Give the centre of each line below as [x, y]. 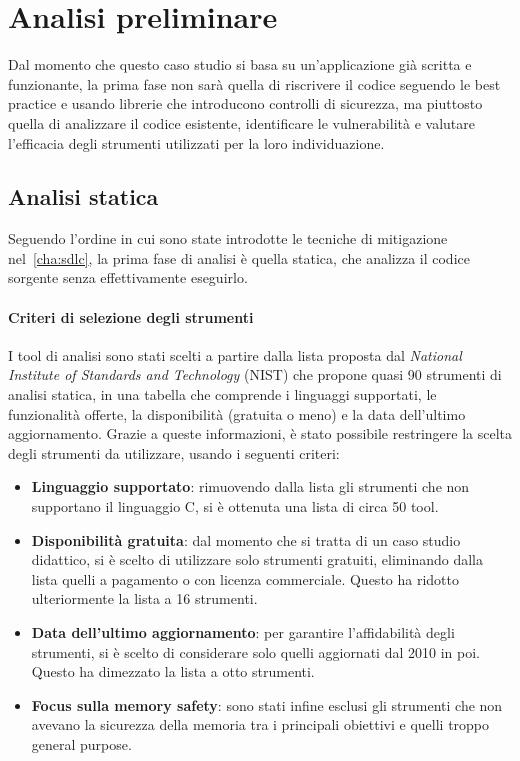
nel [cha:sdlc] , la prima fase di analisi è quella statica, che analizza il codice [239, 257]
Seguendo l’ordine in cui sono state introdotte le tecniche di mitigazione [228, 238]
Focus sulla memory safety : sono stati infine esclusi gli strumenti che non [267, 704]
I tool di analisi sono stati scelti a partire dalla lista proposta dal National [235, 354]
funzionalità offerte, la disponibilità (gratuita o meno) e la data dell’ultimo [237, 413]
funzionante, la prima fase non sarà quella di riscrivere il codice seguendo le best [254, 83]
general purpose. [81, 743]
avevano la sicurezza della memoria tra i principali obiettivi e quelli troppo [260, 724]
